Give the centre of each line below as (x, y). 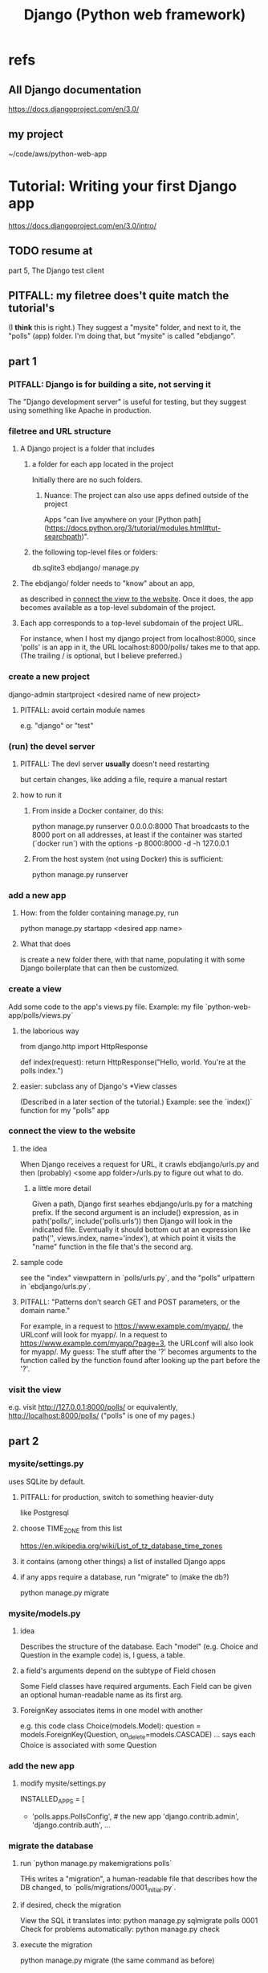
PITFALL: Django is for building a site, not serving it (110, 384)
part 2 (24, 1441)
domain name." (45, 1310)
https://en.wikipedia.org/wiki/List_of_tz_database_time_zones (121, 1546)
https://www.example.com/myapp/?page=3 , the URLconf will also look (137, 1343)
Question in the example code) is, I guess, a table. (102, 1654)
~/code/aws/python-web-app (57, 154)
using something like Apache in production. (80, 410)
